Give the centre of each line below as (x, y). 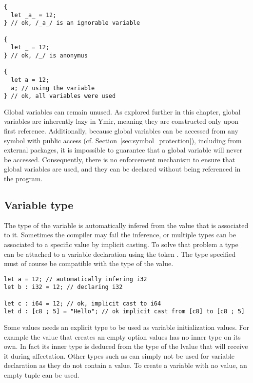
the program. (23, 179)
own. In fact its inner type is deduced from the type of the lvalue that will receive (126, 346)
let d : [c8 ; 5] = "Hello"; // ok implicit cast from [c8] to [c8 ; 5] (124, 312)
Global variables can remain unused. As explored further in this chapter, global (122, 111)
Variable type (39, 205)
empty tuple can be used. (42, 375)
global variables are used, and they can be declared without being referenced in (122, 169)
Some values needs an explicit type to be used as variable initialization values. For (127, 327)
